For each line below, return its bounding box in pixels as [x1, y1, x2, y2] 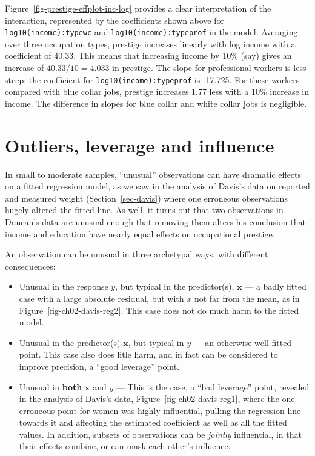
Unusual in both [19, 380, 82, 393]
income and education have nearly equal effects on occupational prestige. [5, 227, 275, 240]
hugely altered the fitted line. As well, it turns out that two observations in [5, 203, 283, 216]
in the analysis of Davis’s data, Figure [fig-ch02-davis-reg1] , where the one [19, 392, 295, 405]
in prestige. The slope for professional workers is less [112, 61, 307, 74]
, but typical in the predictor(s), [115, 280, 234, 293]
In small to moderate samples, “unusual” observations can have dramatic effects [5, 168, 302, 180]
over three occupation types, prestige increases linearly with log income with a [5, 37, 296, 50]
